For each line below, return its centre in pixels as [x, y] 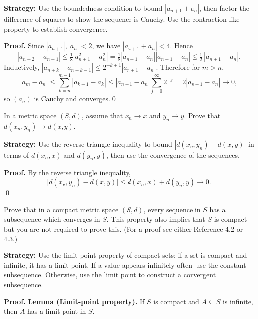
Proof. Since [24, 45]
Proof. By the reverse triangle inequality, [67, 172]
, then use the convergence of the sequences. [173, 154]
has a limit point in [57, 311]
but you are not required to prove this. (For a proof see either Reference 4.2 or [124, 229]
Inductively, [22, 67]
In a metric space [30, 115]
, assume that [102, 115]
